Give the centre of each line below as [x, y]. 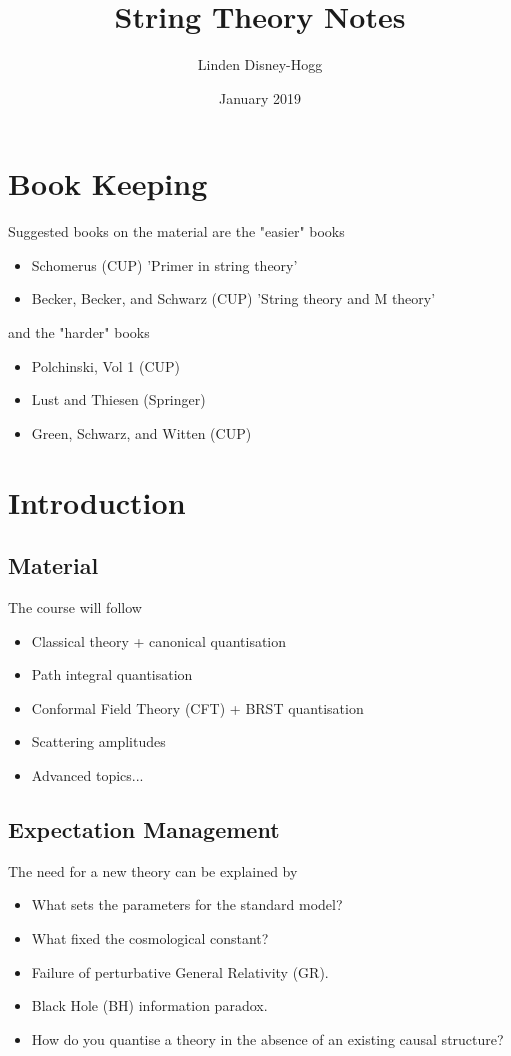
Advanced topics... [87, 774]
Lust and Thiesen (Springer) [118, 399]
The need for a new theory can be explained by [153, 870]
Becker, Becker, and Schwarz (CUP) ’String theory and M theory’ [233, 298]
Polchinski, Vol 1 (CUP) [106, 365]
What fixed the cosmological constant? [150, 937]
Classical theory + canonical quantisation [159, 640]
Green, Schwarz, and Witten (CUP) [141, 432]
